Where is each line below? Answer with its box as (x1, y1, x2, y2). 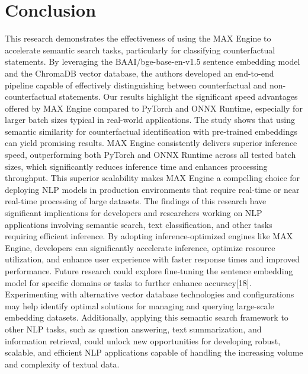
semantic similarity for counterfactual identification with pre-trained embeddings (5, 125, 297, 137)
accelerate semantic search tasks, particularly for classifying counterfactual (5, 43, 275, 56)
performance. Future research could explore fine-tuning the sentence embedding (5, 265, 293, 277)
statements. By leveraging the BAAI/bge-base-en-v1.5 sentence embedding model (5, 55, 300, 68)
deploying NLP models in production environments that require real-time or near (5, 183, 300, 195)
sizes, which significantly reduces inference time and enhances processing (5, 160, 268, 172)
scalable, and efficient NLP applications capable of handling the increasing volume (5, 346, 303, 359)
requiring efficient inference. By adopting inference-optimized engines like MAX (5, 230, 293, 242)
